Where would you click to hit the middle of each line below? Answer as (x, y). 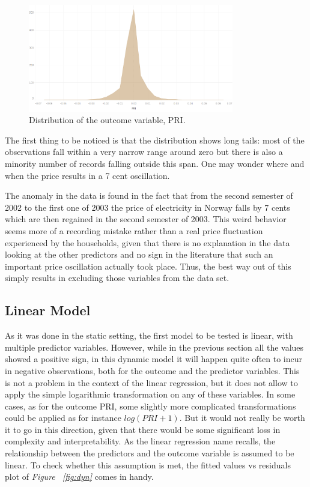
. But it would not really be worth (242, 418)
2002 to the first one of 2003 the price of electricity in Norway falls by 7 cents (147, 207)
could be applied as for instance (63, 418)
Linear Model (48, 310)
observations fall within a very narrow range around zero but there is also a (144, 152)
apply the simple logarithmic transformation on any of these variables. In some (150, 394)
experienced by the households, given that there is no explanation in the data (147, 242)
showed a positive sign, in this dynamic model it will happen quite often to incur (154, 359)
